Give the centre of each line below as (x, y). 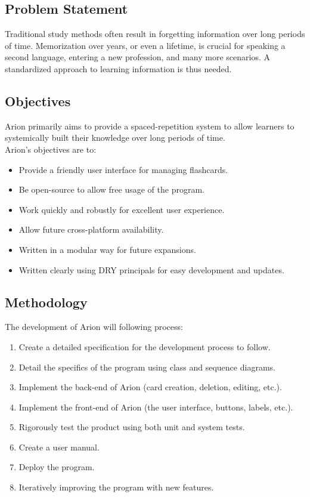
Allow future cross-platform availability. (91, 229)
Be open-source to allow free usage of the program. (111, 189)
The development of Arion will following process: (94, 327)
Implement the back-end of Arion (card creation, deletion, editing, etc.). (150, 387)
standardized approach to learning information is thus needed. (118, 68)
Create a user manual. (59, 447)
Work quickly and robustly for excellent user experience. (122, 209)
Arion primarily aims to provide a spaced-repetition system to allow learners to (150, 126)
